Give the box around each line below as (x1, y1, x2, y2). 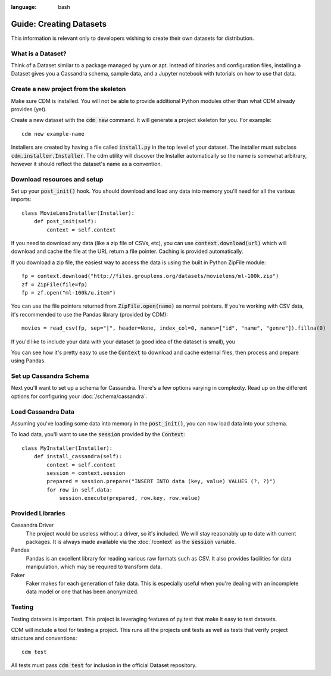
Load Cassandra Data (11, 408, 74, 416)
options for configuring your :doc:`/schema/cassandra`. (11, 393, 148, 400)
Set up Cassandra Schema (11, 372, 89, 380)
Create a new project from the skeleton (11, 85, 126, 93)
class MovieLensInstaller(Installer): (21, 209, 135, 217)
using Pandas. (11, 357, 46, 364)
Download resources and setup (11, 175, 104, 183)
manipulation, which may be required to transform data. (26, 563, 163, 571)
